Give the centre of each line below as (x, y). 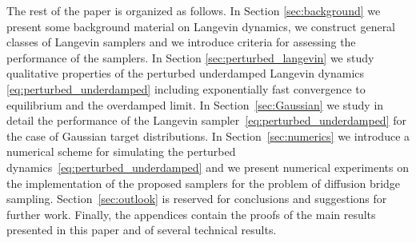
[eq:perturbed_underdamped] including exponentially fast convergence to (186, 88)
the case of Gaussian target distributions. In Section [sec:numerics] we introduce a (208, 135)
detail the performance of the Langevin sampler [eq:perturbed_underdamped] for (206, 120)
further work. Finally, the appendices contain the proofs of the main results (191, 214)
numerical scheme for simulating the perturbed (121, 151)
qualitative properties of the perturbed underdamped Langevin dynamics (186, 73)
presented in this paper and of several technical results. (142, 230)
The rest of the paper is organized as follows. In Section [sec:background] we (194, 10)
